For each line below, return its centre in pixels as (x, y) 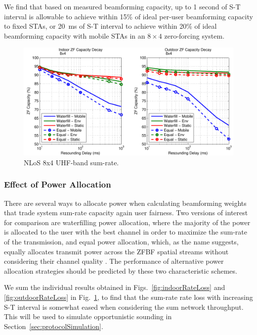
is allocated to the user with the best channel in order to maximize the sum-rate (126, 232)
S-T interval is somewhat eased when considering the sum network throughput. (124, 307)
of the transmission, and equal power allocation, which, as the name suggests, (121, 241)
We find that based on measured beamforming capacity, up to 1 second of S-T (122, 6)
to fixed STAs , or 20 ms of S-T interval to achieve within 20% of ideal (110, 26)
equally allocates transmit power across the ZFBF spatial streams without (116, 251)
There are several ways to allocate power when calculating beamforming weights (125, 203)
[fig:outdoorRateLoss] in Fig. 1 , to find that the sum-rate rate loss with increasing (128, 297)
